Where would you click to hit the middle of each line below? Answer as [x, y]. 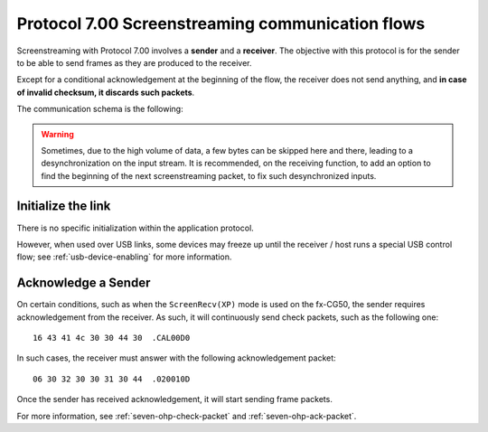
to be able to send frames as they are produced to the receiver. [134, 62]
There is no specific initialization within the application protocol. [136, 228]
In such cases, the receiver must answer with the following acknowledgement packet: [176, 358]
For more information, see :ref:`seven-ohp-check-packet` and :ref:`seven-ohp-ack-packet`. [187, 416]
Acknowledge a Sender [84, 283]
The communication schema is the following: [100, 109]
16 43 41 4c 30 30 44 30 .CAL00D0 [112, 338]
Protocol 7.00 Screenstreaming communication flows [221, 23]
